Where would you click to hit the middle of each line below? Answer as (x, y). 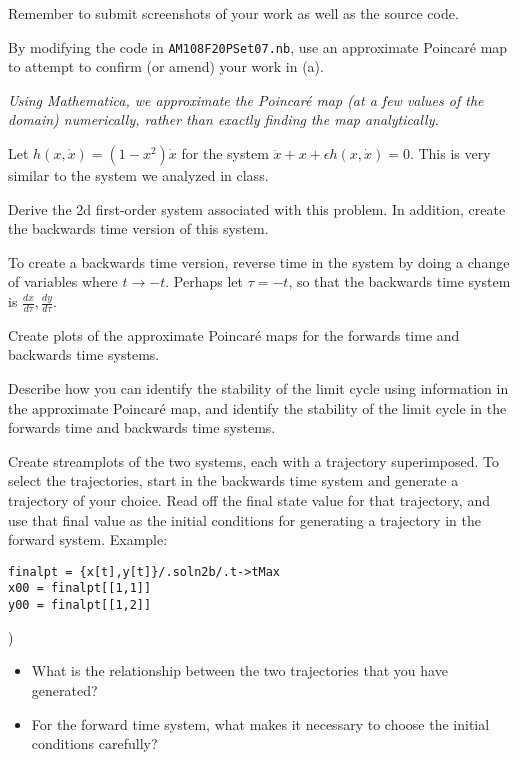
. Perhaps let (204, 281)
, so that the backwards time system (399, 281)
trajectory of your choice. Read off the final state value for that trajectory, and (249, 499)
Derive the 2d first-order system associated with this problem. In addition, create (257, 208)
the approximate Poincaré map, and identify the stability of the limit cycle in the (257, 407)
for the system (225, 153)
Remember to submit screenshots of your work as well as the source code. (233, 13)
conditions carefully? (94, 743)
